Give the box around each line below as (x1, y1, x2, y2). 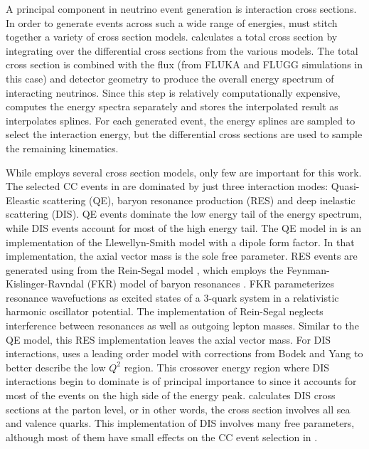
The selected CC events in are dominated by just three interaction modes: (6, 179, 328, 194)
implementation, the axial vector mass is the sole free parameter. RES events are (6, 248, 358, 263)
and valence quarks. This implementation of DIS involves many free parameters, (6, 416, 355, 430)
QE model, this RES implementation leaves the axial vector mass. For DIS (6, 332, 331, 347)
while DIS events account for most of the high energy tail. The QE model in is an (6, 220, 362, 235)
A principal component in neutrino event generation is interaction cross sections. (6, 1, 357, 16)
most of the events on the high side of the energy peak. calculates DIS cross (6, 388, 336, 403)
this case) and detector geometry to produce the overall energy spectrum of (6, 70, 334, 85)
